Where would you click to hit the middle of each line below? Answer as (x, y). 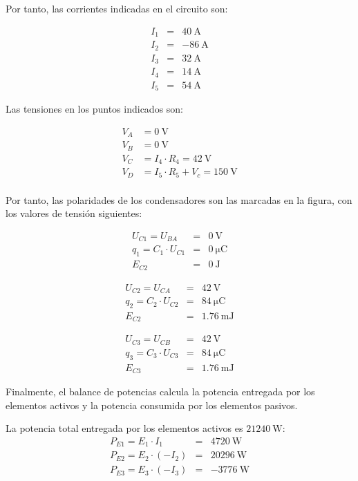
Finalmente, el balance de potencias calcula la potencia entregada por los (160, 392)
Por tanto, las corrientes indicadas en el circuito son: (117, 8)
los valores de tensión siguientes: (74, 213)
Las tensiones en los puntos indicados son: (94, 109)
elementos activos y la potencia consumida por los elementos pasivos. (152, 405)
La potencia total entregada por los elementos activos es (124, 428)
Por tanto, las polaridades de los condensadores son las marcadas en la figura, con (179, 199)
